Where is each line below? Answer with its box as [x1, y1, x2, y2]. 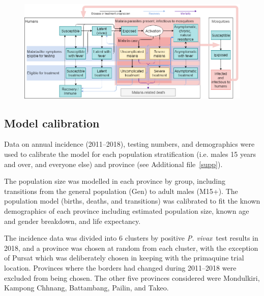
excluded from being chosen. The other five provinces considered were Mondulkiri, [4, 272, 260, 283]
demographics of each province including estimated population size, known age [4, 205, 249, 216]
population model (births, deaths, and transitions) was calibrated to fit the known [4, 195, 260, 206]
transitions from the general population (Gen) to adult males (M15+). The [4, 185, 238, 196]
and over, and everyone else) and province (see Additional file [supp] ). [4, 158, 223, 169]
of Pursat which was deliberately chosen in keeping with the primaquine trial [4, 252, 244, 263]
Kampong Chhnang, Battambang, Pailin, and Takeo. [4, 282, 169, 293]
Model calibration [4, 115, 100, 130]
